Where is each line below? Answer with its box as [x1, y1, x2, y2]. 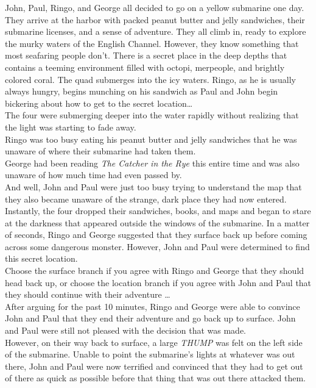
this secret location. [5, 252, 78, 265]
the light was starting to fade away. [5, 120, 136, 133]
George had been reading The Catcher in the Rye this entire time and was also [5, 156, 300, 169]
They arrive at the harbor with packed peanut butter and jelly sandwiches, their [5, 13, 305, 26]
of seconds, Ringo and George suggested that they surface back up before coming [5, 228, 307, 241]
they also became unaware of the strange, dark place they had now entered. [5, 192, 287, 205]
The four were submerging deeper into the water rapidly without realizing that [5, 109, 299, 121]
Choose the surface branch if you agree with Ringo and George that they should [5, 264, 304, 277]
